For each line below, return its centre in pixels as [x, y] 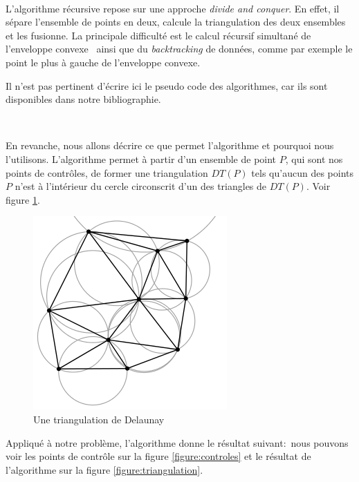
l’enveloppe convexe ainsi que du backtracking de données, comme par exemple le [179, 49]
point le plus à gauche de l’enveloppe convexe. [103, 62]
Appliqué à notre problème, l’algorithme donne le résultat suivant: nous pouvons [177, 442]
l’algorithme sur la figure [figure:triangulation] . [104, 469]
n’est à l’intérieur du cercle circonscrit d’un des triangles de [141, 186]
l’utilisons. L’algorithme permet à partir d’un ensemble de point [141, 158]
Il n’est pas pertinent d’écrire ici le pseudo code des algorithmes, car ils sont [167, 85]
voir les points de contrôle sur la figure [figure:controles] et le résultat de [158, 456]
